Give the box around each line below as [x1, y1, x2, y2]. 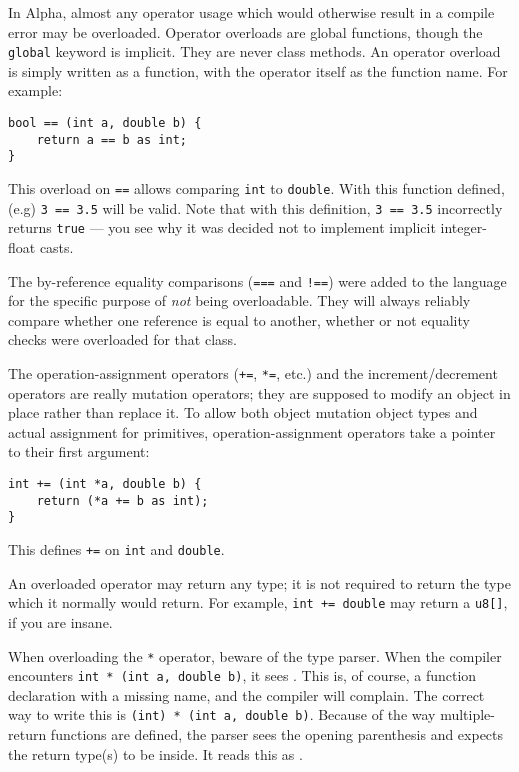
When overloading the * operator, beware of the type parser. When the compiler [8, 645, 502, 666]
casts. [39, 236, 74, 257]
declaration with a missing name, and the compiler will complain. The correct [8, 684, 485, 705]
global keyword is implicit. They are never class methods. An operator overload [8, 41, 501, 62]
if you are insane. [8, 611, 113, 632]
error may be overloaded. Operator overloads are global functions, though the [8, 21, 483, 42]
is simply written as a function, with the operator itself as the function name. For [8, 60, 508, 81]
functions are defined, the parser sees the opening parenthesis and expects [50, 724, 504, 745]
